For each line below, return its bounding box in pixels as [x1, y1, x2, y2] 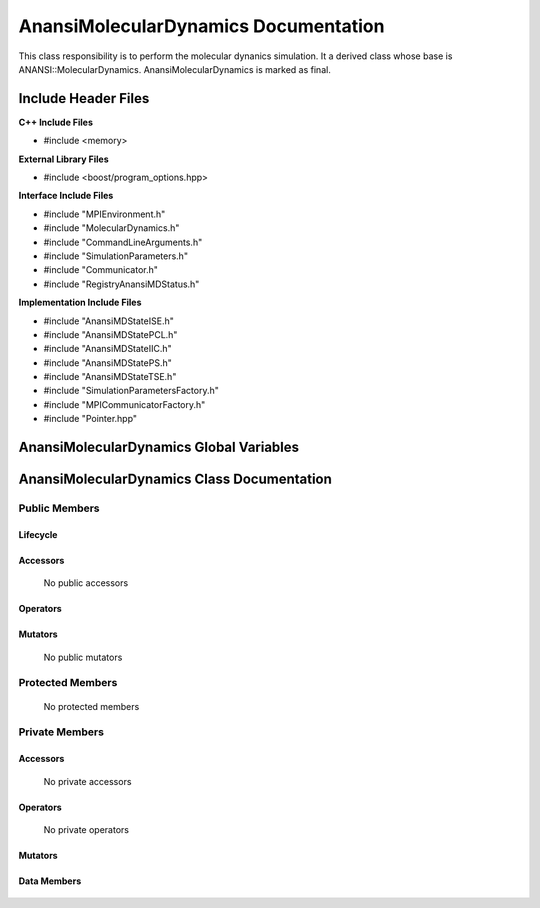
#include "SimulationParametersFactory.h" [43, 385, 220, 397]
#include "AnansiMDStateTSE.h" [43, 371, 177, 383]
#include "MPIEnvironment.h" [43, 208, 166, 220]
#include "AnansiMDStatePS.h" [43, 356, 172, 369]
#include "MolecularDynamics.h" [43, 222, 180, 234]
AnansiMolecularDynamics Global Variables [18, 439, 300, 456]
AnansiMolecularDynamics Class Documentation [18, 471, 332, 488]
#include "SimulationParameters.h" [43, 250, 189, 262]
